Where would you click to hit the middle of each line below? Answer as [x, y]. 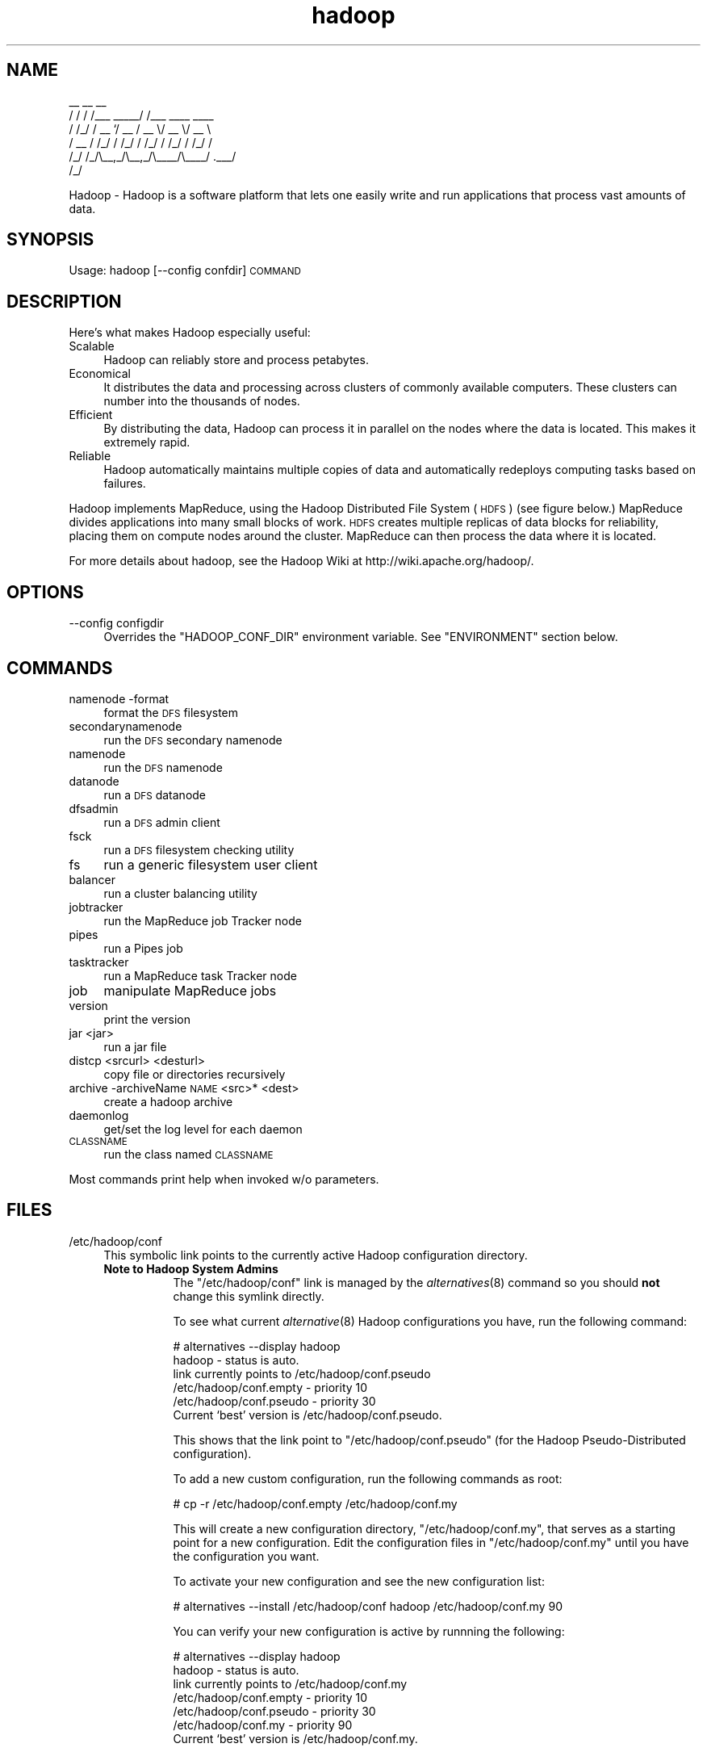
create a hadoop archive [168, 1101]
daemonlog [99, 1115]
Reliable [90, 456]
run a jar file [135, 1046]
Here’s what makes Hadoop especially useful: [190, 333]
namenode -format [119, 698]
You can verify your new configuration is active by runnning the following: [369, 1631]
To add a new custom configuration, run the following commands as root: [368, 1478]
